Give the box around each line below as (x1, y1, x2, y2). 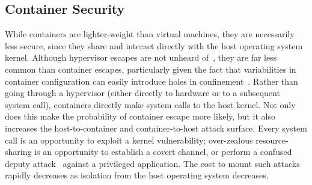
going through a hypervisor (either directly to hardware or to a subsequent (5, 86, 280, 99)
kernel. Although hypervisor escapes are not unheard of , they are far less (5, 51, 277, 64)
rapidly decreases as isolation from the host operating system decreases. (5, 169, 269, 181)
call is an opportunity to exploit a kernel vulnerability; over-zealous (5, 133, 253, 146)
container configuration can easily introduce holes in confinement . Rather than (5, 74, 298, 87)
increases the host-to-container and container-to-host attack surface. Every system (5, 121, 307, 134)
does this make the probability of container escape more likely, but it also (5, 110, 275, 123)
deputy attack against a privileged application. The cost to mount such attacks (5, 157, 300, 169)
